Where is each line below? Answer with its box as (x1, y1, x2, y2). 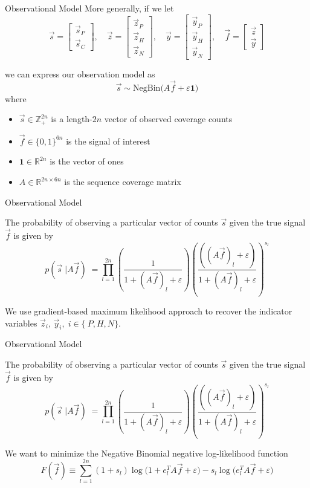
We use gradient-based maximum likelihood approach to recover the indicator (5, 305, 292, 317)
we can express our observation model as (5, 67, 155, 80)
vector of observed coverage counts (104, 112, 233, 125)
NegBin (133, 83, 161, 93)
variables (5, 316, 37, 329)
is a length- (51, 112, 92, 125)
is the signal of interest (66, 134, 150, 147)
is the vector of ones (50, 155, 124, 168)
